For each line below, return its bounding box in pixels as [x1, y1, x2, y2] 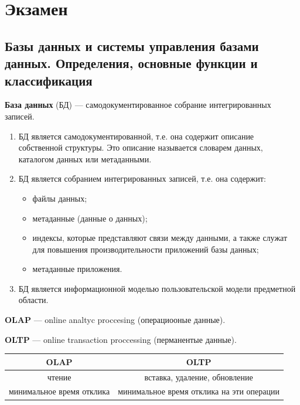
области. [18, 294, 49, 306]
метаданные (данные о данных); [32, 212, 148, 224]
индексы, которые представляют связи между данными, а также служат [32, 232, 288, 244]
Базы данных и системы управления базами [5, 36, 259, 55]
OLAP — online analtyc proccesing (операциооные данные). [5, 314, 226, 326]
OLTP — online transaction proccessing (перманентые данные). [5, 333, 237, 345]
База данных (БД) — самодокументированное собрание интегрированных [5, 98, 271, 111]
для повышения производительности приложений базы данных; [32, 243, 259, 255]
